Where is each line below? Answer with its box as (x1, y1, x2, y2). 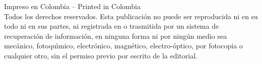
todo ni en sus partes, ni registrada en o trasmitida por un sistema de (4, 21, 219, 31)
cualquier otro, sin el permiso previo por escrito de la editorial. (4, 50, 198, 60)
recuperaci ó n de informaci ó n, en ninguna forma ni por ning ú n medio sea (4, 30, 227, 41)
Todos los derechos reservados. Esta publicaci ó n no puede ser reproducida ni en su (4, 11, 258, 21)
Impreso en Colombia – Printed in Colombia (4, 1, 141, 11)
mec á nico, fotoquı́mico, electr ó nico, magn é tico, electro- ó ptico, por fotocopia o (4, 40, 243, 51)
